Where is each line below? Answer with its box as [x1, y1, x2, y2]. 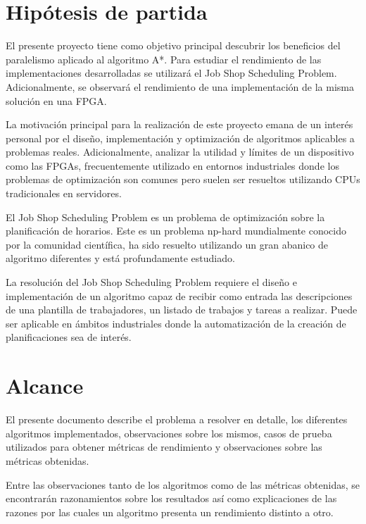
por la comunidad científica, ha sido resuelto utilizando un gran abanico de [6, 237, 329, 251]
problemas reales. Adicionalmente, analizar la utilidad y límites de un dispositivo [6, 144, 354, 159]
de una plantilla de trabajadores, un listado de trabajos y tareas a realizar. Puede [6, 302, 358, 317]
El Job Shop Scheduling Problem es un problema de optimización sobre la [6, 209, 325, 224]
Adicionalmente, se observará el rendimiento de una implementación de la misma [6, 79, 354, 94]
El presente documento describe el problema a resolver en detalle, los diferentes [6, 412, 348, 427]
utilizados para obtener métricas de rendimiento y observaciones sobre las [6, 439, 322, 454]
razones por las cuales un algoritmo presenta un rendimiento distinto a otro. [6, 504, 334, 519]
